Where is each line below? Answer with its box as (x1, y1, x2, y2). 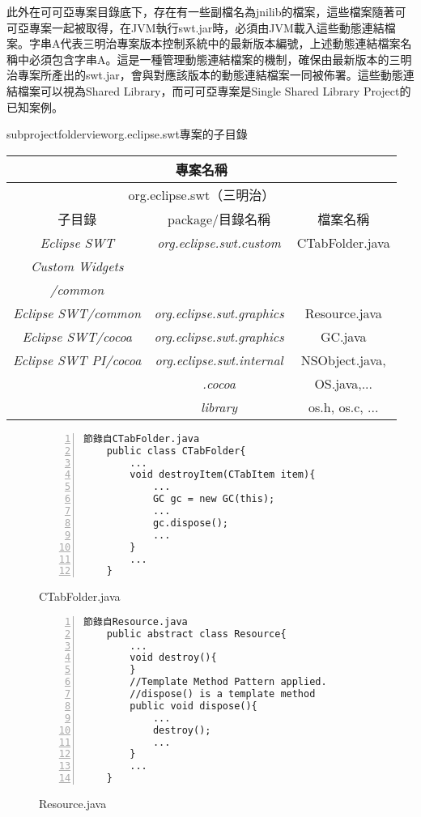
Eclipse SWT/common (13, 303, 142, 322)
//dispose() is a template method (130, 688, 316, 700)
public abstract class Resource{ (106, 628, 287, 640)
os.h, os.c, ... (308, 397, 379, 416)
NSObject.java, (300, 350, 386, 369)
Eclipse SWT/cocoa (22, 326, 132, 346)
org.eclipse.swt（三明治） (128, 185, 275, 204)
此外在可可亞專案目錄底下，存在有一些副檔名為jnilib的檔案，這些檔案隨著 (6, 3, 395, 19)
